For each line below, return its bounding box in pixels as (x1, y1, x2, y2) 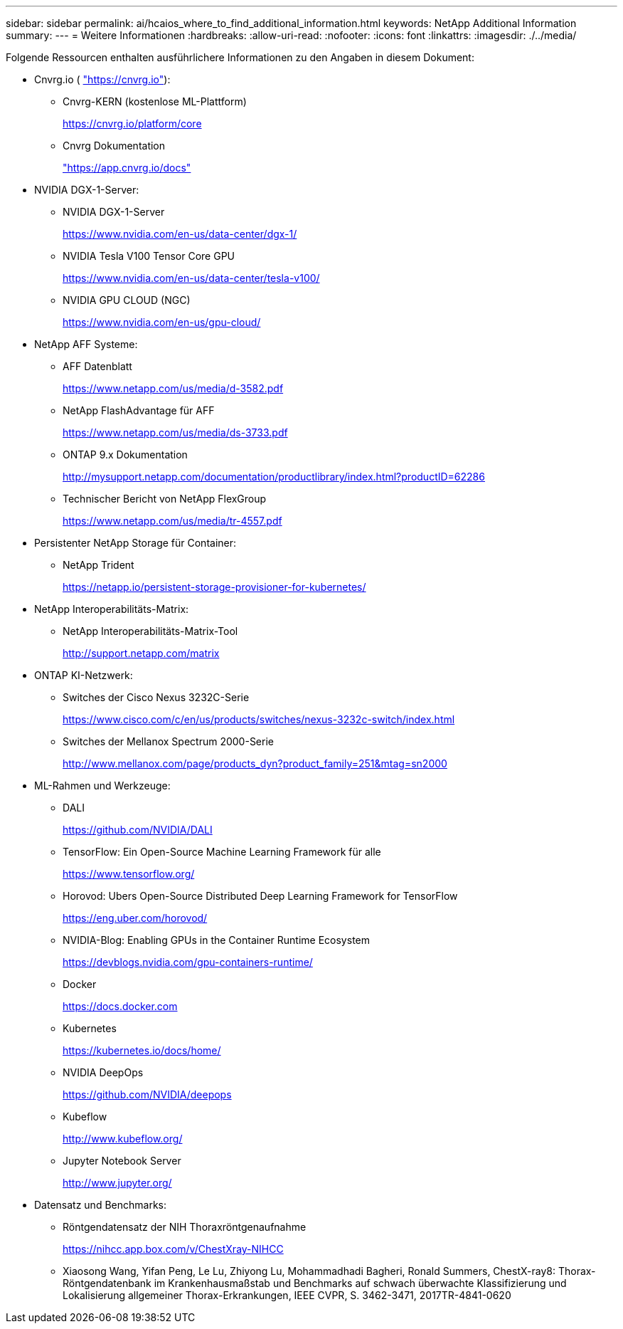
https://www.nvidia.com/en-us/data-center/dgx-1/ (63, 228, 297, 240)
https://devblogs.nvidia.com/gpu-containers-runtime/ (63, 956, 313, 968)
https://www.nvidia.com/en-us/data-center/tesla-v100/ (63, 272, 320, 284)
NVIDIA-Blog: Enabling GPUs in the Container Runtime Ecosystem (63, 934, 370, 946)
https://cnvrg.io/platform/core (63, 117, 202, 130)
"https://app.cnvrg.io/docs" (63, 162, 191, 174)
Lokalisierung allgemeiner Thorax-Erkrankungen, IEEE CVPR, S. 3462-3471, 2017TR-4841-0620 (63, 1289, 511, 1301)
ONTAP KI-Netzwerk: (34, 669, 133, 681)
